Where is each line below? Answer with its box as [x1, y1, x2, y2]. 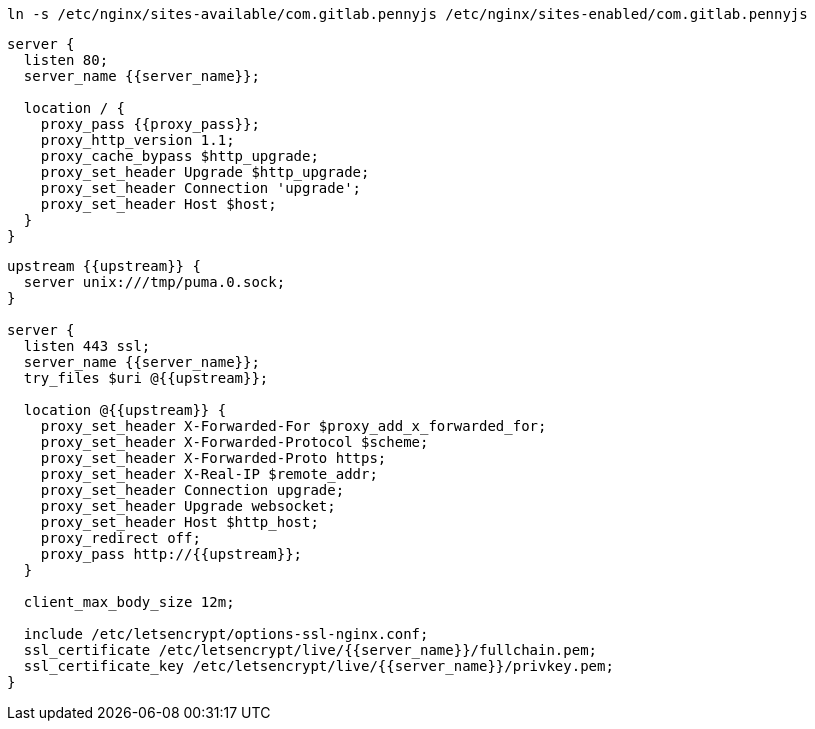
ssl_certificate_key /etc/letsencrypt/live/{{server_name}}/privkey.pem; [23, 658, 614, 674]
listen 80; [23, 52, 109, 68]
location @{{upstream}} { [23, 402, 227, 418]
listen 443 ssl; [23, 338, 151, 354]
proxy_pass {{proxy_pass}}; [40, 116, 260, 132]
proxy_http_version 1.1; [40, 132, 235, 148]
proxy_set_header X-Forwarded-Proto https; [40, 450, 387, 466]
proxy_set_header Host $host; [40, 196, 277, 212]
